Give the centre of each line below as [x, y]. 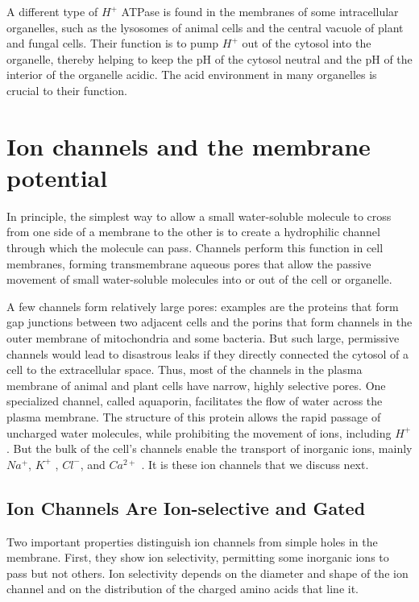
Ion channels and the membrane [189, 145]
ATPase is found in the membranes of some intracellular [260, 11]
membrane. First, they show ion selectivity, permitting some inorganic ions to [198, 557]
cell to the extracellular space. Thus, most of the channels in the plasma [185, 370]
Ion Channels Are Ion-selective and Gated [186, 507]
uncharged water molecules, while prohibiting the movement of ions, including [199, 432]
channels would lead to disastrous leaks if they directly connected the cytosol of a [208, 353]
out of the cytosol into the [307, 43]
